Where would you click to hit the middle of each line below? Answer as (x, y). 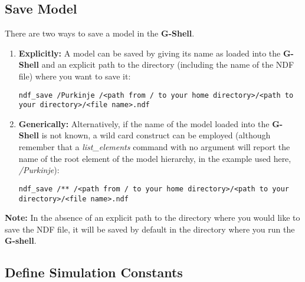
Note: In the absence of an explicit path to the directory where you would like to (152, 218)
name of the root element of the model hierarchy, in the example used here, (155, 158)
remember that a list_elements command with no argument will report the (154, 147)
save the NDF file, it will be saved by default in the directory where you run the (150, 229)
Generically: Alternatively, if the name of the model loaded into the (144, 123)
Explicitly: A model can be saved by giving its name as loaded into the (150, 53)
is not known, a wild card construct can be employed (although (156, 135)
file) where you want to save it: (75, 76)
